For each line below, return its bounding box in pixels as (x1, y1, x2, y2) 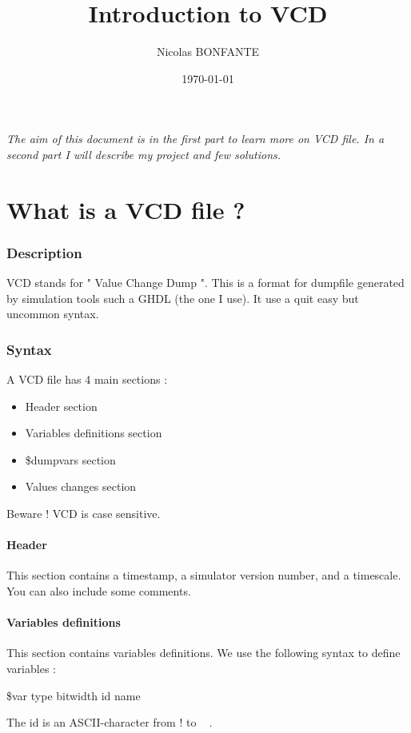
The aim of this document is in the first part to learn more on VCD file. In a (6, 130, 385, 147)
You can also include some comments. (6, 583, 191, 600)
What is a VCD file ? (6, 193, 245, 225)
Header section (25, 397, 98, 414)
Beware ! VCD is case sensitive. (6, 505, 161, 522)
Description (6, 242, 82, 262)
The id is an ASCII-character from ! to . (6, 714, 213, 731)
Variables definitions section (25, 424, 162, 441)
